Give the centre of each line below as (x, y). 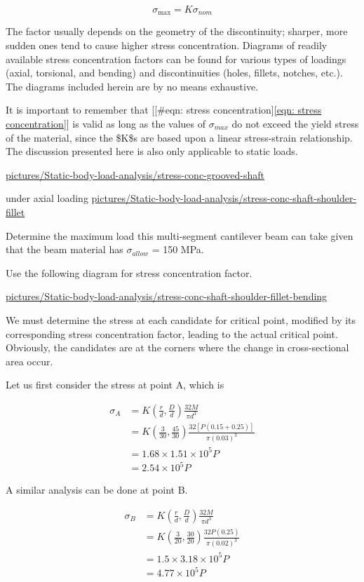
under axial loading (47, 198)
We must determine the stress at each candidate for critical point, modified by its (181, 319)
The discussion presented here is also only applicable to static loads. (152, 151)
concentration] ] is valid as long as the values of (106, 124)
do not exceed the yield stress (295, 124)
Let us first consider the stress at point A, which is (115, 385)
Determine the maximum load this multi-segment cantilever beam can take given (180, 235)
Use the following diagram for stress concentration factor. (129, 272)
